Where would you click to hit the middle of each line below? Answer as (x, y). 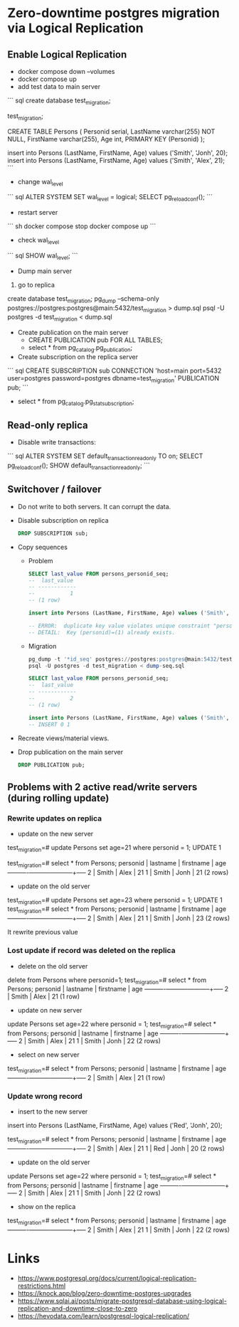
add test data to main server (59, 86)
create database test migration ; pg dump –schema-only (84, 299)
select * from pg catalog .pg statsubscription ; (76, 402)
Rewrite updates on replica (55, 818)
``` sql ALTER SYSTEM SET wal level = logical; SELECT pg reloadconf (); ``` (110, 198)
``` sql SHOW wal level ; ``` (43, 256)
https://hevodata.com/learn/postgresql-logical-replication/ (103, 1316)
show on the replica (47, 1206)
